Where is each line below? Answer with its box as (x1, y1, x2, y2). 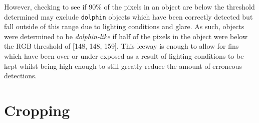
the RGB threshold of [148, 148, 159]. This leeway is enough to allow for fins (4, 41, 239, 51)
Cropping (4, 100, 70, 120)
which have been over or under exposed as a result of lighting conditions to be (4, 51, 244, 61)
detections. (4, 70, 37, 81)
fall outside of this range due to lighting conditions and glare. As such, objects (4, 21, 244, 32)
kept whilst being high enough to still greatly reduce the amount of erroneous (4, 60, 242, 71)
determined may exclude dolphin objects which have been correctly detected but (4, 11, 253, 22)
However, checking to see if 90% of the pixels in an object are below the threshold (4, 2, 255, 12)
